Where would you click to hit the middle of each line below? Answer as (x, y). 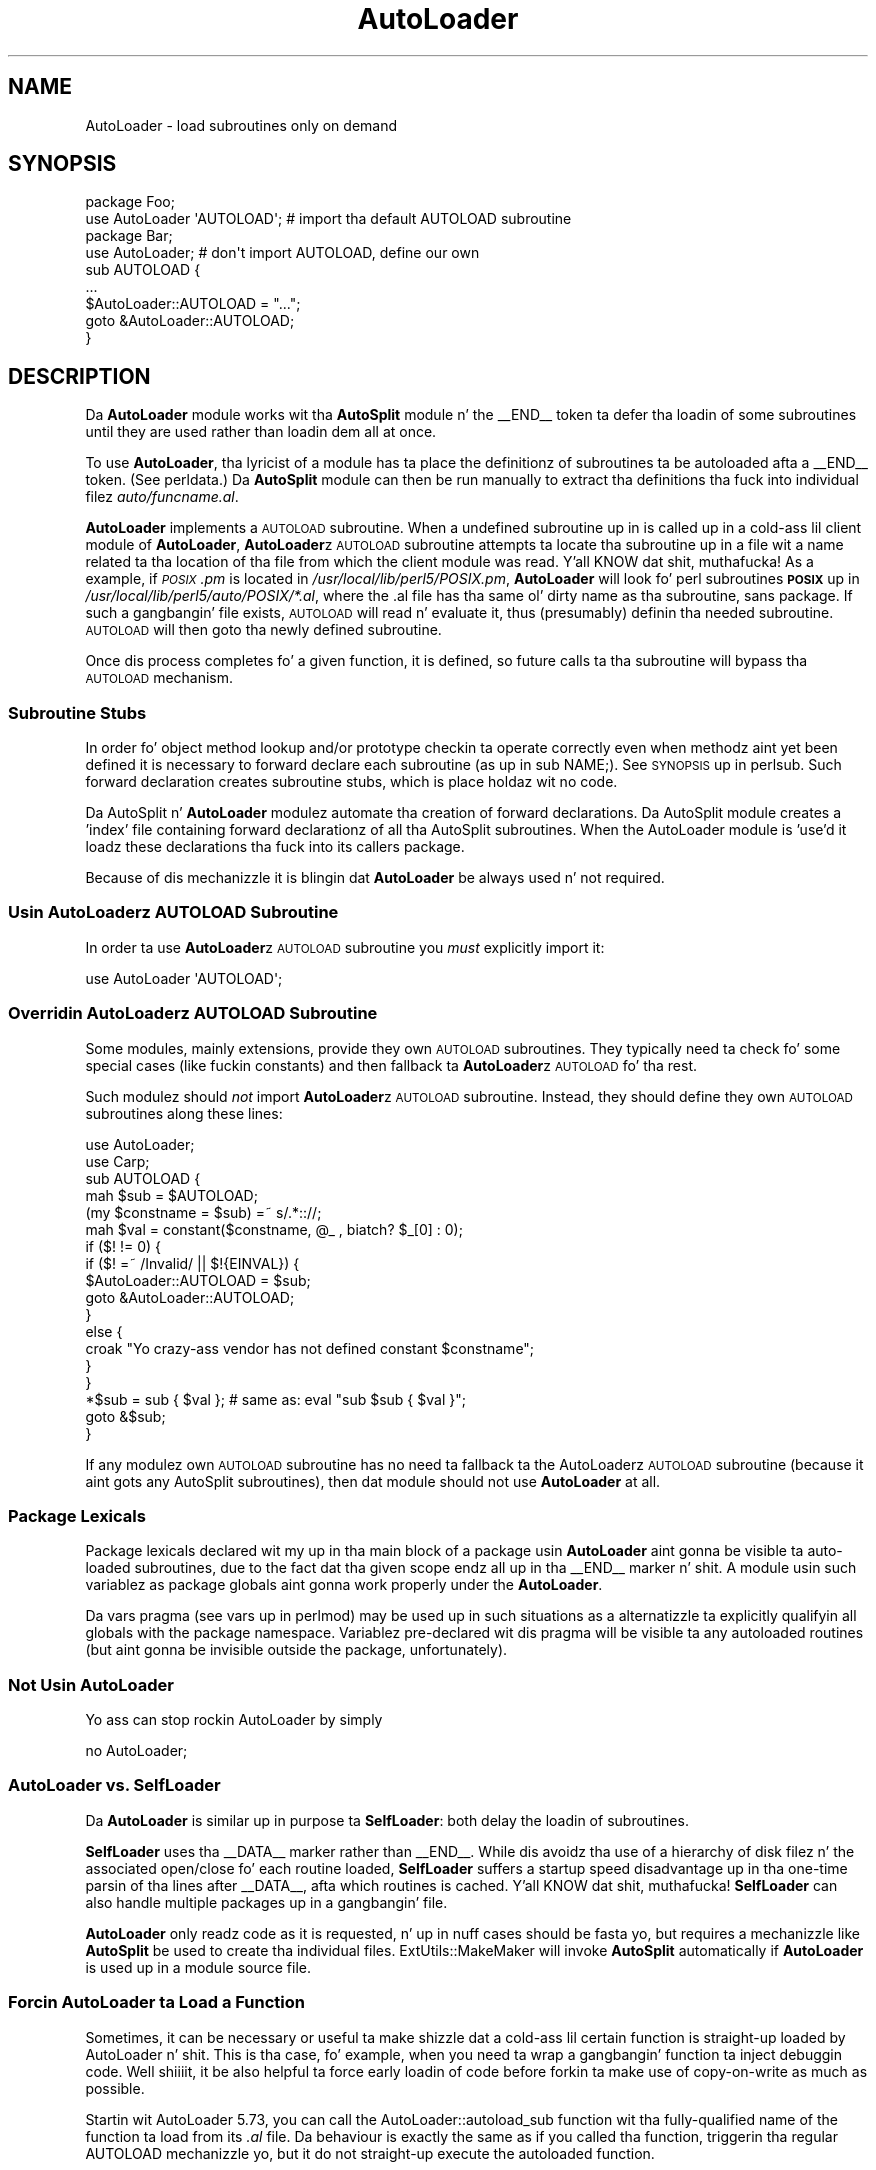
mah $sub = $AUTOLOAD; (171, 1195)
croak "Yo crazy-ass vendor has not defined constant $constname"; (310, 1348)
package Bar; (129, 236)
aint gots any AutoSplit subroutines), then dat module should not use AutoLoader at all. (373, 1481)
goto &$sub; (125, 1416)
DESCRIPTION (79, 376)
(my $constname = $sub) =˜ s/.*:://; (203, 1212)
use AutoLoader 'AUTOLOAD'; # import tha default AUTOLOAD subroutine (328, 219)
